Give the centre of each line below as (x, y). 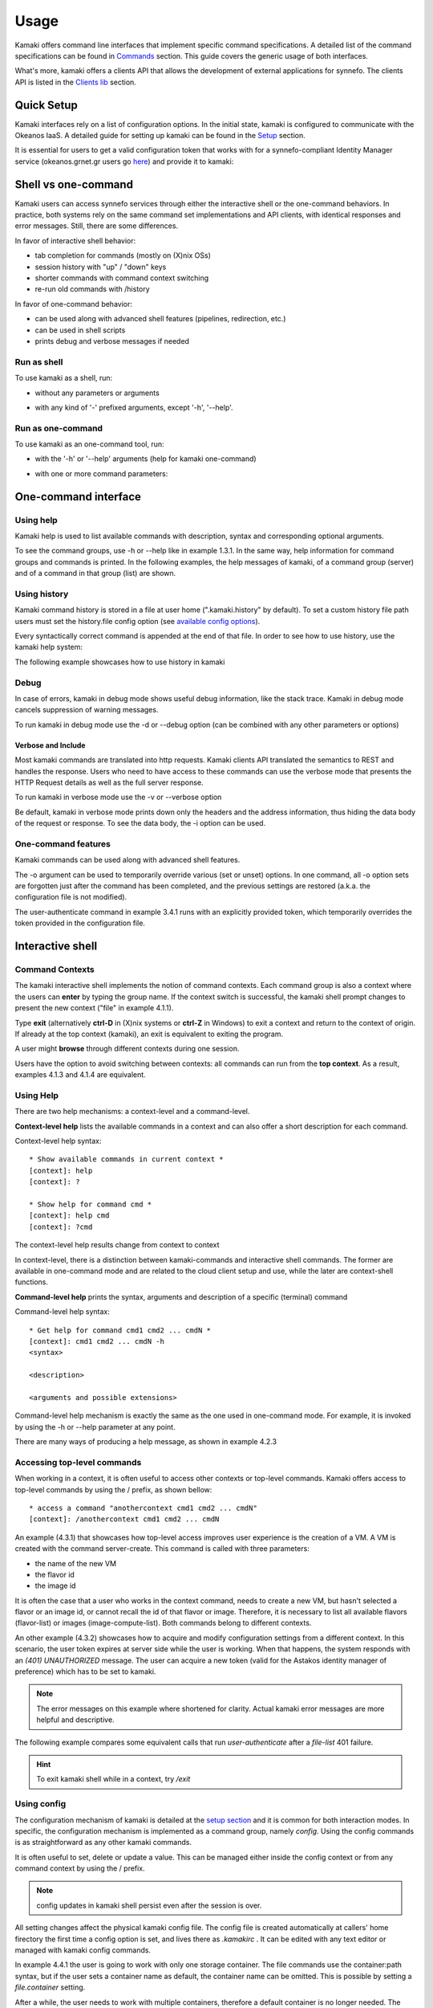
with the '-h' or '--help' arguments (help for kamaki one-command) (146, 459)
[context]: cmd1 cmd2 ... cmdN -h (97, 1341)
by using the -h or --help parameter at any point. (95, 1426)
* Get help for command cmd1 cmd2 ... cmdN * (120, 1330)
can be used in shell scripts (80, 330)
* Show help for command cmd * (91, 1204)
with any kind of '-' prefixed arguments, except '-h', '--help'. (134, 407)
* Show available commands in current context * (126, 1159)
